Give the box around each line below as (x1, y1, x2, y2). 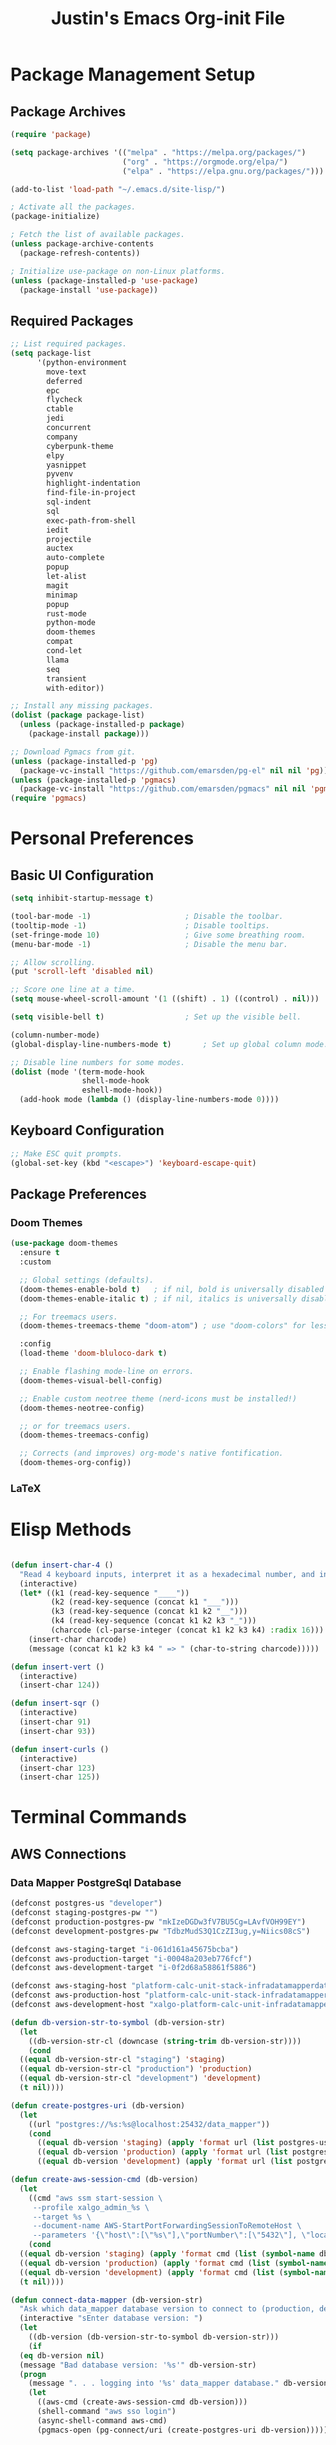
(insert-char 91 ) (19, 1717, 92, 1727)
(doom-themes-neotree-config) (19, 1403, 145, 1413)
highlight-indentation (46, 478, 141, 489)
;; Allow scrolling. (10, 957, 97, 967)
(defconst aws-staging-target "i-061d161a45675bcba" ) (10, 1944, 240, 1954)
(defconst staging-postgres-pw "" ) (10, 1908, 159, 1918)
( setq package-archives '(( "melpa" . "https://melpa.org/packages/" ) (10, 147, 307, 157)
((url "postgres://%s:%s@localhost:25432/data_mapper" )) (28, 2119, 271, 2129)
